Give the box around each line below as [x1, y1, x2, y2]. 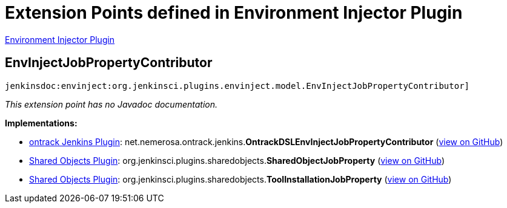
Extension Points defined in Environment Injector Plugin [5, 2, 463, 23]
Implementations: [5, 117, 78, 128]
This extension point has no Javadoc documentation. [5, 99, 218, 109]
